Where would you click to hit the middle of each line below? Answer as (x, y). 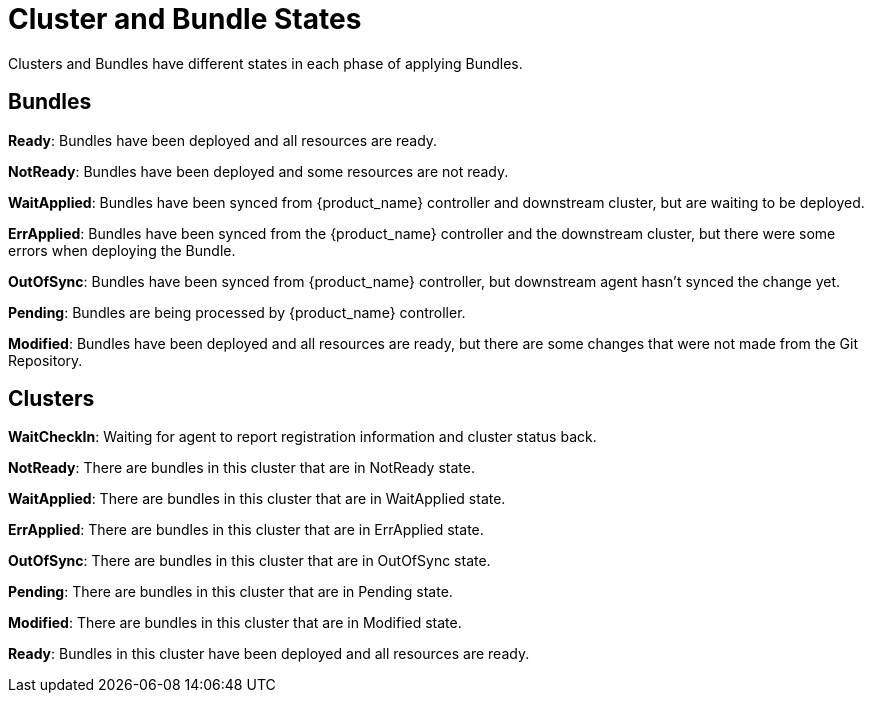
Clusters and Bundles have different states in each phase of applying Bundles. (265, 63)
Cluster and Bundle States (185, 19)
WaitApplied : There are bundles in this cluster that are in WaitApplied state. (257, 499)
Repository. (45, 360)
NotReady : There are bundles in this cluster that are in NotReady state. (241, 468)
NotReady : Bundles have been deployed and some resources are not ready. (258, 171)
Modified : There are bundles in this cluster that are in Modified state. (235, 623)
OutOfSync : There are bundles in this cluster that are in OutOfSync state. (249, 561)
